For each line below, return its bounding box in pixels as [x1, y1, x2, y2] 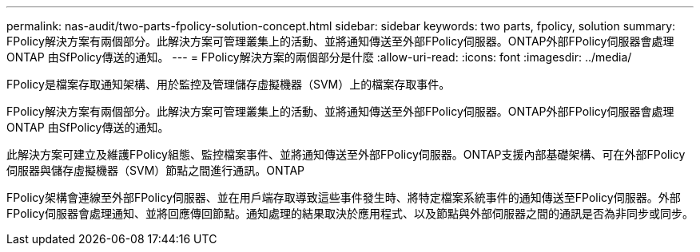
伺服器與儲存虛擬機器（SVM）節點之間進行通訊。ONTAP [6, 163, 304, 177]
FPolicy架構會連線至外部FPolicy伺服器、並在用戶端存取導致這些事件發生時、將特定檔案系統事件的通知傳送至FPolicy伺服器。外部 [6, 191, 681, 204]
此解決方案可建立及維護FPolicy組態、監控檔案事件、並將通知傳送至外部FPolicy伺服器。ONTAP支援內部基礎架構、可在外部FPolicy [6, 148, 686, 161]
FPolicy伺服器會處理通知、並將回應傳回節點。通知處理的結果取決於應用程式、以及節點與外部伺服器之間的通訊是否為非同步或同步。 [6, 207, 694, 220]
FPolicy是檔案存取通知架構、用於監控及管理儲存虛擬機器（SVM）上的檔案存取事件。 [6, 77, 451, 91]
